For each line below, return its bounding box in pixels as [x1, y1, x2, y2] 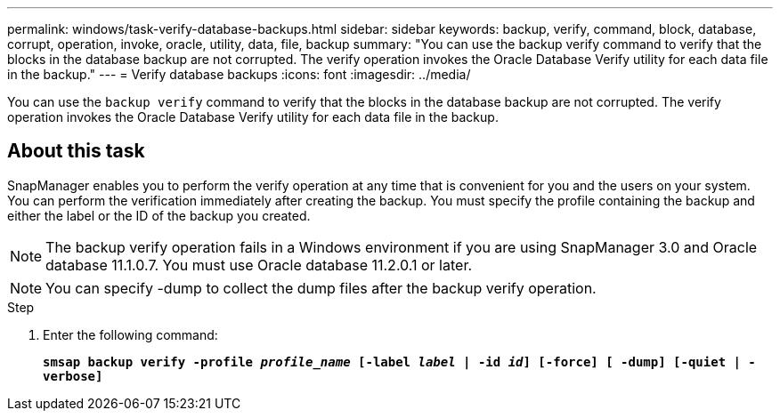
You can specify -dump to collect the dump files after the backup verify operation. [45, 278, 597, 297]
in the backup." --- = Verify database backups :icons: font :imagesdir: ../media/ [7, 67, 471, 82]
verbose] [43, 368, 103, 383]
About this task [7, 140, 145, 163]
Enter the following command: [43, 326, 218, 342]
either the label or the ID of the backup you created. [7, 207, 311, 223]
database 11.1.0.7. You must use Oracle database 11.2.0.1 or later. [45, 255, 473, 274]
